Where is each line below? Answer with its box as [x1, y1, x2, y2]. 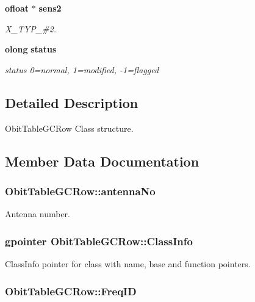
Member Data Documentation [5, 151, 199, 170]
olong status [5, 43, 57, 56]
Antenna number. [5, 207, 71, 220]
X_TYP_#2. [5, 22, 57, 35]
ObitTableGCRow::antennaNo [5, 183, 156, 198]
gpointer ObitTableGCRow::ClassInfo [5, 233, 193, 248]
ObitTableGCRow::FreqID [5, 283, 137, 298]
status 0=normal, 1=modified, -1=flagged [5, 63, 159, 76]
